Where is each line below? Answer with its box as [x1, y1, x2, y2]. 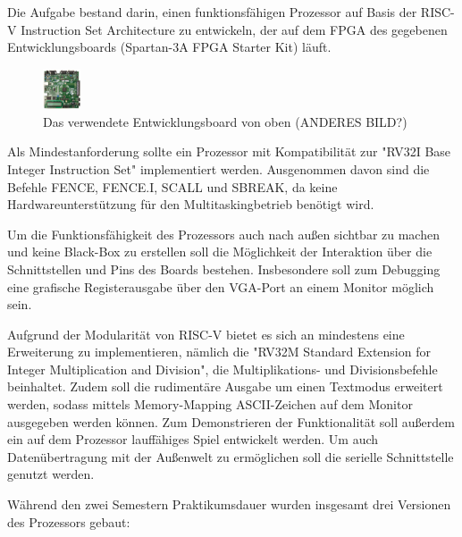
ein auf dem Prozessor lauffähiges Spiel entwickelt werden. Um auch [7, 430, 379, 449]
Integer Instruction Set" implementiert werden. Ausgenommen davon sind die [7, 159, 430, 178]
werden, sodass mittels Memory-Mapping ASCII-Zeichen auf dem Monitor [7, 395, 413, 414]
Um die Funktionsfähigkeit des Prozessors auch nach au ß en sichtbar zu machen [7, 224, 440, 243]
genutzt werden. [7, 465, 95, 483]
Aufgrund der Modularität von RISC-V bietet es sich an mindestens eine [7, 324, 405, 343]
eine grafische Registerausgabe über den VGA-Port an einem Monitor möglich [7, 277, 434, 296]
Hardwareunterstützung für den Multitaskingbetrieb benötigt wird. [7, 195, 374, 214]
